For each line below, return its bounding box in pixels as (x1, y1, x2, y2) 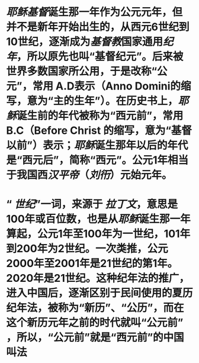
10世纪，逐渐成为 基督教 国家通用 (6, 35, 163, 49)
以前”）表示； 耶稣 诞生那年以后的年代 (6, 139, 188, 152)
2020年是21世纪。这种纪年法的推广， (6, 272, 190, 285)
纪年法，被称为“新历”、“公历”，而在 (6, 301, 185, 314)
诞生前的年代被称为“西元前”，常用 (17, 109, 184, 123)
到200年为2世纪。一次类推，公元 (6, 242, 169, 255)
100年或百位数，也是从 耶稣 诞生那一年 (6, 213, 191, 226)
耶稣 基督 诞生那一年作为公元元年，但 (6, 5, 183, 19)
